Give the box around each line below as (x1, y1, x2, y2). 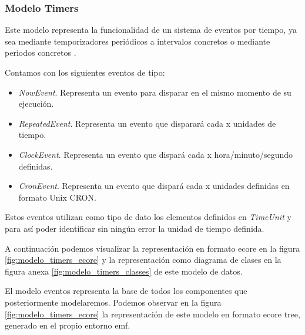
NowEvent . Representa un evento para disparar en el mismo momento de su (18, 86, 291, 98)
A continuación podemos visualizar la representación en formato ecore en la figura (5, 242, 300, 254)
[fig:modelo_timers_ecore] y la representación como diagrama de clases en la (5, 253, 281, 266)
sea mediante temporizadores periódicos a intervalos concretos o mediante (5, 35, 270, 47)
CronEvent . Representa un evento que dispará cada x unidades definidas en (18, 180, 290, 192)
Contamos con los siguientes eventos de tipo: (5, 66, 165, 78)
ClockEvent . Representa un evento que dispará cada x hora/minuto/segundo (18, 148, 293, 160)
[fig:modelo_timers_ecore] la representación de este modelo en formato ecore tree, (5, 307, 300, 320)
